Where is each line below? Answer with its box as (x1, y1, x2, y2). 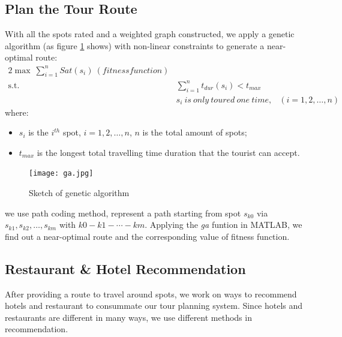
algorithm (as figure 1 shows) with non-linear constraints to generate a (5, 39, 265, 52)
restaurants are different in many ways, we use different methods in (5, 311, 252, 323)
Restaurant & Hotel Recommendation (5, 259, 246, 278)
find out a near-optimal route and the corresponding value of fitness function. (5, 230, 290, 242)
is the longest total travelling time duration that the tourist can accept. (37, 146, 300, 158)
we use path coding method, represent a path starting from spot (5, 206, 241, 219)
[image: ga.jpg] (29, 169, 94, 178)
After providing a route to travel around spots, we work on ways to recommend (5, 287, 297, 300)
